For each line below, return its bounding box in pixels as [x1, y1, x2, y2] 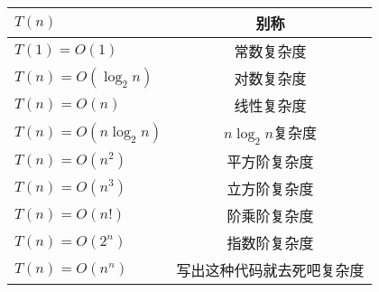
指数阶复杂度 [226, 231, 314, 253]
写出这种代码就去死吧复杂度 [176, 259, 365, 280]
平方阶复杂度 [226, 150, 314, 172]
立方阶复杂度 [226, 177, 314, 199]
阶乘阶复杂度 [226, 204, 314, 226]
